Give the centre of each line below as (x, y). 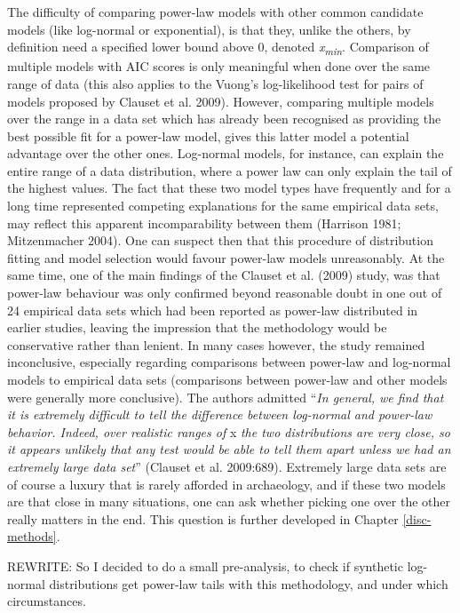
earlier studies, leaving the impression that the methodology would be (197, 327)
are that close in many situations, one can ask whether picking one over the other (229, 502)
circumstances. (47, 601)
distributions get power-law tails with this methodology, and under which (249, 583)
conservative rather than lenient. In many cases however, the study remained (216, 344)
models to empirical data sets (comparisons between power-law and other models (227, 379)
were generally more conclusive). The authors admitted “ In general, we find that (226, 397)
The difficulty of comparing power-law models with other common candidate (215, 12)
